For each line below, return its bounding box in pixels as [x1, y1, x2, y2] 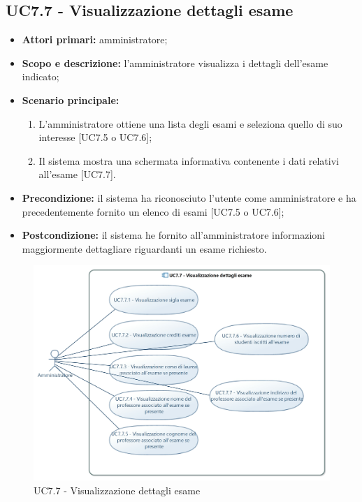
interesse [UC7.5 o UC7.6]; [38, 130, 152, 145]
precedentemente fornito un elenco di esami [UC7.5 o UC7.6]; [22, 204, 284, 219]
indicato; [22, 69, 59, 84]
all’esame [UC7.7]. [38, 167, 116, 182]
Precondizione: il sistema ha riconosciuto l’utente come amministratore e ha [22, 190, 356, 205]
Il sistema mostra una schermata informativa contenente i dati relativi [38, 153, 339, 168]
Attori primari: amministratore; [22, 32, 168, 47]
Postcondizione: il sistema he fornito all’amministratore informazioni [22, 228, 326, 242]
